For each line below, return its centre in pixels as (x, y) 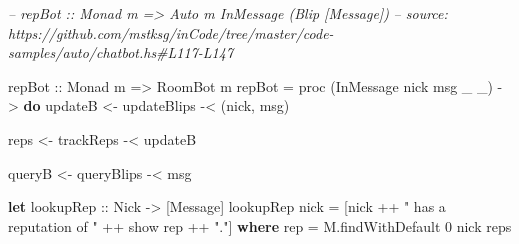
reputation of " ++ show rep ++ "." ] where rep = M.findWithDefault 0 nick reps (260, 225)
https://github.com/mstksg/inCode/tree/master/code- (171, 32)
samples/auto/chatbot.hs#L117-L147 (121, 52)
